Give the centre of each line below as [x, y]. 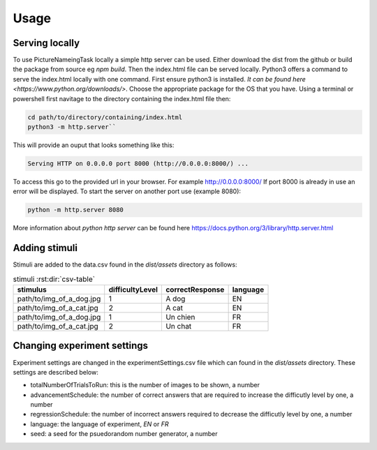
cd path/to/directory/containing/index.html [105, 117]
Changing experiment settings [81, 346]
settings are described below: [56, 372]
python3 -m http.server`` [72, 127]
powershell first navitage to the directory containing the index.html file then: [122, 98]
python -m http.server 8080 [75, 210]
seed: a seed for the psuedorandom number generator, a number [124, 434]
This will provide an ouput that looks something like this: [94, 145]
